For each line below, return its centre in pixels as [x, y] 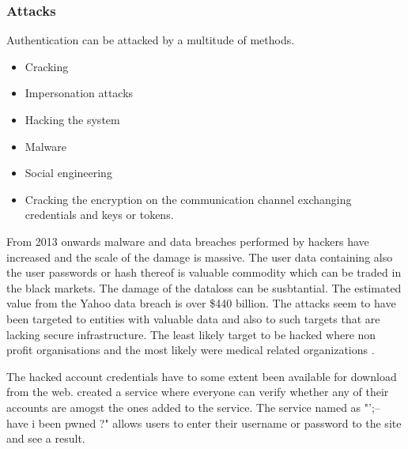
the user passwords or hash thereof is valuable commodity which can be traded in [204, 272]
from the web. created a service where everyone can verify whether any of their [198, 392]
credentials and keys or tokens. [99, 215]
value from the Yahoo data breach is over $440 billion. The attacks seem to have [201, 303]
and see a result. [46, 438]
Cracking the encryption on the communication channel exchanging [188, 199]
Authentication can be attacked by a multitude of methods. [151, 40]
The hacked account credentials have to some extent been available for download [202, 376]
